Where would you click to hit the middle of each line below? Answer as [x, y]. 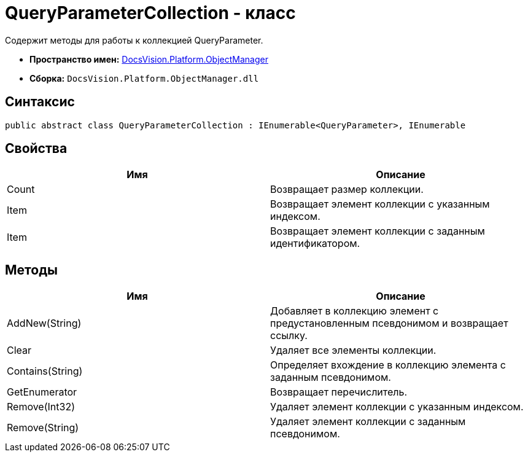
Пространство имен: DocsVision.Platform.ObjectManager [149, 59]
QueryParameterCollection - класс [150, 13]
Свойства [36, 149]
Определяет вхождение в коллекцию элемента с [388, 365]
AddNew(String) [44, 323]
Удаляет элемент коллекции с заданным [368, 422]
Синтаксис [40, 102]
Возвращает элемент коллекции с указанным [380, 204]
